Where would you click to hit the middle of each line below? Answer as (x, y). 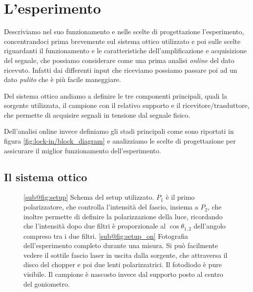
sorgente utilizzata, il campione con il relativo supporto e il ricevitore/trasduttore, (127, 105)
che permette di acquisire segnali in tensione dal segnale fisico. (97, 115)
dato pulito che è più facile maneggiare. (63, 79)
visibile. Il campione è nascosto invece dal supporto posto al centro (123, 274)
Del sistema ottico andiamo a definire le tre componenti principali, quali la (116, 95)
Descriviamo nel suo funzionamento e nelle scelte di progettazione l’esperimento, (124, 31)
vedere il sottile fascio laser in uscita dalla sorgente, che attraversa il (126, 255)
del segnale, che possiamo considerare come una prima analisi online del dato (119, 60)
